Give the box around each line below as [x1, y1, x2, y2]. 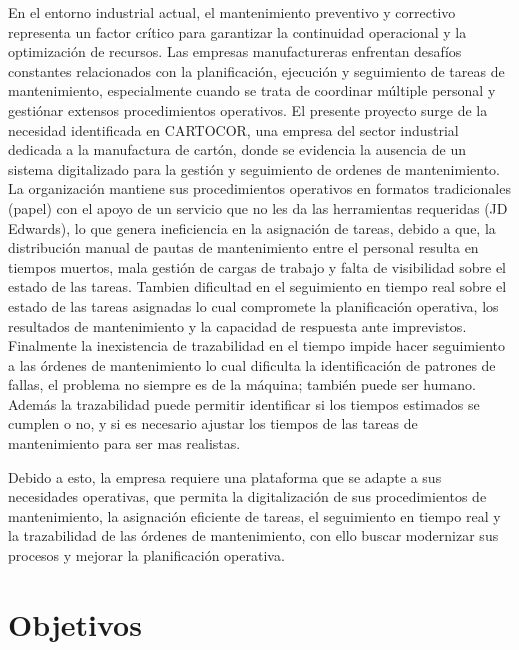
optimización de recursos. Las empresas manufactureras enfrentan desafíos [8, 41, 462, 62]
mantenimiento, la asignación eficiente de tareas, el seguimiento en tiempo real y [8, 505, 501, 526]
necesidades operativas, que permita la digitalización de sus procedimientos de [8, 486, 487, 507]
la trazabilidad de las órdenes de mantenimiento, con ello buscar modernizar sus [8, 525, 499, 546]
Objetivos [8, 603, 142, 644]
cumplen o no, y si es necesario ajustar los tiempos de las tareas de [8, 413, 418, 434]
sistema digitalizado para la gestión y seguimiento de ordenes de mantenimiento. [8, 158, 500, 179]
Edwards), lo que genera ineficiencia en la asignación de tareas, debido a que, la [8, 217, 496, 238]
